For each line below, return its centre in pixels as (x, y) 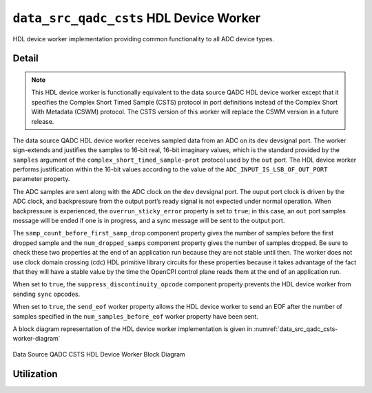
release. (43, 121)
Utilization (35, 374)
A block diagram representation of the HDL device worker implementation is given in (133, 329)
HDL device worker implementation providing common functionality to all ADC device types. (144, 39)
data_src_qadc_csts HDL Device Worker (137, 18)
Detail (26, 59)
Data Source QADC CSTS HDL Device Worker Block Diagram (99, 354)
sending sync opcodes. (46, 294)
